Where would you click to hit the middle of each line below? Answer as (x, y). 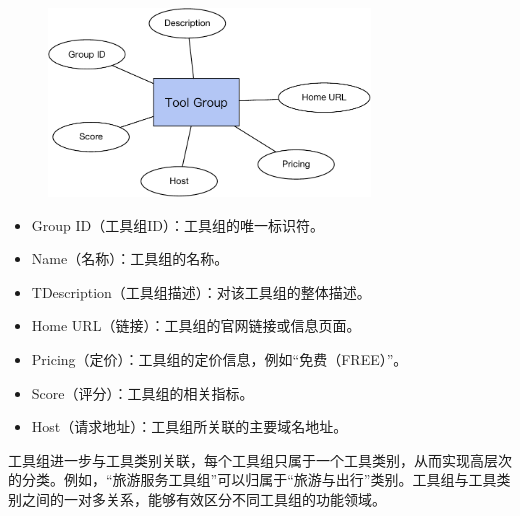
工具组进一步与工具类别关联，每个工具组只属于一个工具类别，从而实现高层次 (260, 459)
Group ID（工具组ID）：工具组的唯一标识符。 (178, 224)
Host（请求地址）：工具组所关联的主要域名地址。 (189, 426)
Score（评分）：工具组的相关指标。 (142, 392)
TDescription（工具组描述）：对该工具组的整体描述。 (201, 291)
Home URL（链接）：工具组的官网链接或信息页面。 (196, 325)
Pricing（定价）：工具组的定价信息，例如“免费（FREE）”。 (219, 358)
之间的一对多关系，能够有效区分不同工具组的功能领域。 (203, 498)
